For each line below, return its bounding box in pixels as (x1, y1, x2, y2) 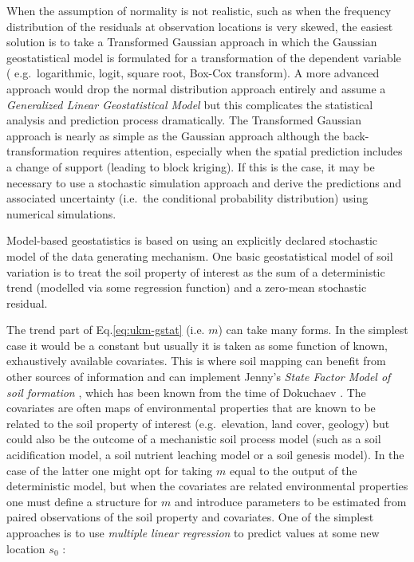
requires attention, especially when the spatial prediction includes (82, 143, 403, 159)
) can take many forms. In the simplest (218, 321, 408, 338)
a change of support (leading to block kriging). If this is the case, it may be (6, 158, 375, 175)
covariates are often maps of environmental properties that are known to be (6, 399, 376, 416)
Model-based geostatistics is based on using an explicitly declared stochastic (6, 232, 378, 249)
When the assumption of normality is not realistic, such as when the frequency (6, 2, 392, 18)
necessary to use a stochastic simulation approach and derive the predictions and (6, 174, 401, 191)
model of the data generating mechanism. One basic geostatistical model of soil (6, 247, 393, 264)
